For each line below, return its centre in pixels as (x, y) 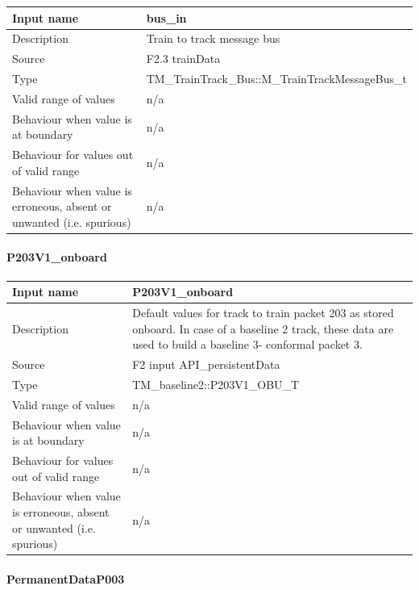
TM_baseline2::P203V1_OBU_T (216, 384)
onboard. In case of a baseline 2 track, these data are (263, 328)
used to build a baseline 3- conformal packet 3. (247, 344)
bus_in (166, 17)
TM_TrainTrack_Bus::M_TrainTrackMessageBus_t (276, 79)
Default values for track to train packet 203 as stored (263, 313)
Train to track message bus (213, 38)
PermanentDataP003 (66, 578)
